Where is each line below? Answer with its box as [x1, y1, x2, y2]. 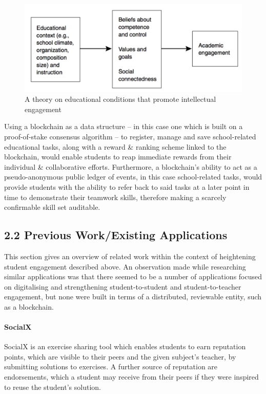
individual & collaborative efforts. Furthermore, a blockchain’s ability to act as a [4, 161, 257, 172]
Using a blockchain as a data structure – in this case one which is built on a [4, 121, 243, 132]
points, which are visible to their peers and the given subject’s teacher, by [4, 351, 236, 362]
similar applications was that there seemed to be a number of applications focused [4, 271, 262, 282]
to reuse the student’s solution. [4, 381, 101, 392]
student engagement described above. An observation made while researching [4, 261, 246, 272]
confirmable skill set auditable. [4, 202, 100, 212]
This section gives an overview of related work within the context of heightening [4, 250, 256, 261]
